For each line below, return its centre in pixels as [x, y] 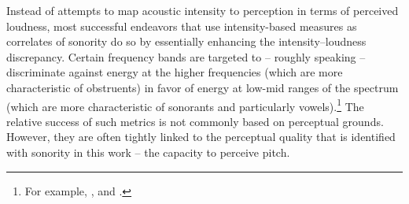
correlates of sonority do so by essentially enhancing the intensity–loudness [186, 41]
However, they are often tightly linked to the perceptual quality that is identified [201, 137]
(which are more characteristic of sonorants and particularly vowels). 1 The [185, 105]
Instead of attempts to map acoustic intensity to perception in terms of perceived [203, 10]
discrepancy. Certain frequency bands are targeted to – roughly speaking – [186, 56]
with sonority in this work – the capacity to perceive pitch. [148, 152]
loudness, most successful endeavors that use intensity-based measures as [182, 26]
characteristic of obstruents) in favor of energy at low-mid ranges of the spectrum [203, 87]
